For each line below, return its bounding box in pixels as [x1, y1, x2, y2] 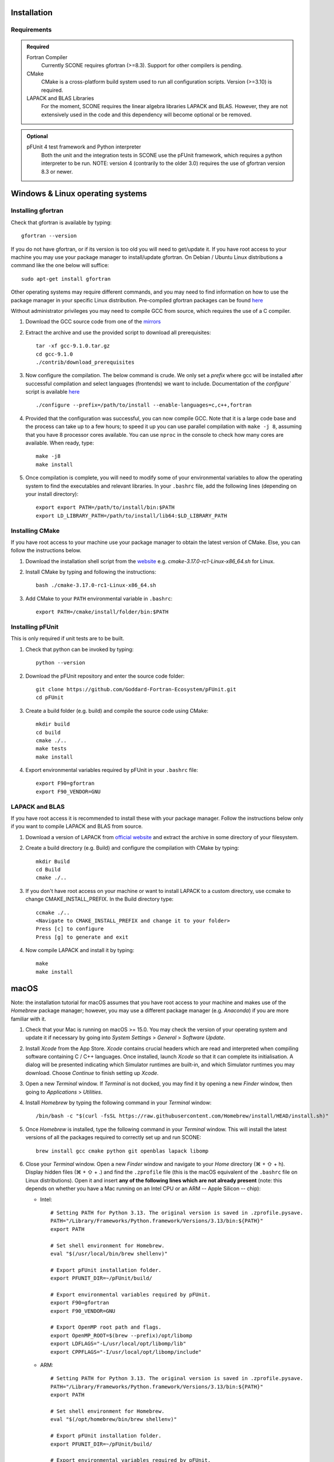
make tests [36, 746, 67, 752]
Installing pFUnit [11, 623, 58, 631]
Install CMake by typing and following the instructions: [25, 568, 157, 575]
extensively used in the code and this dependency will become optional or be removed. [41, 111, 252, 118]
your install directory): [25, 490, 79, 497]
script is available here [25, 388, 80, 395]
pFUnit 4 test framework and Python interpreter [26, 143, 142, 150]
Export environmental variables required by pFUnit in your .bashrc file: [25, 767, 198, 774]
